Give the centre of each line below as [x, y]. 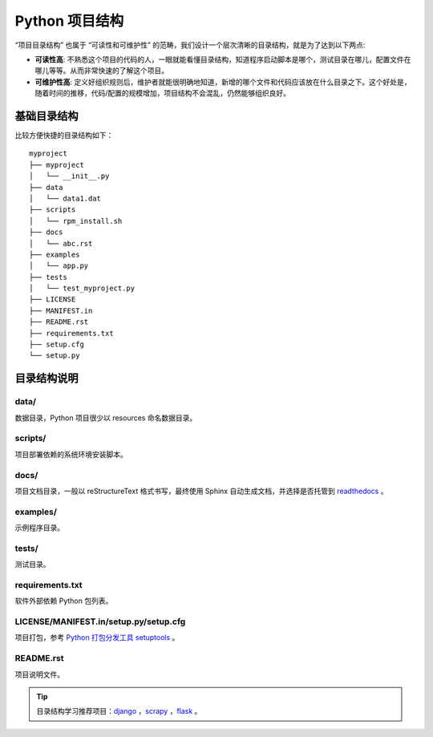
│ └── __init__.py [69, 176]
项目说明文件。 [39, 674]
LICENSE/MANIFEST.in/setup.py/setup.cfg [100, 622]
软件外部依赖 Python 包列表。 [64, 601]
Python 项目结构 [69, 21]
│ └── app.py [59, 266]
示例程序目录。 [39, 528]
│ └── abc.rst [61, 243]
